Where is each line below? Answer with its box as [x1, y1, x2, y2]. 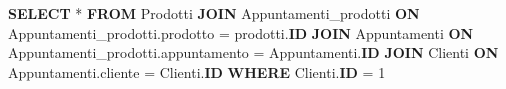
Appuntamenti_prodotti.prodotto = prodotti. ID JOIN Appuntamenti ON [8, 22, 474, 43]
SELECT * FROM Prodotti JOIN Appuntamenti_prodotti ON [8, 3, 420, 23]
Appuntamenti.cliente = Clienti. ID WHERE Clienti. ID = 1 [8, 61, 386, 82]
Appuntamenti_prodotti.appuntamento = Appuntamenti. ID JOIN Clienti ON [8, 42, 499, 63]
